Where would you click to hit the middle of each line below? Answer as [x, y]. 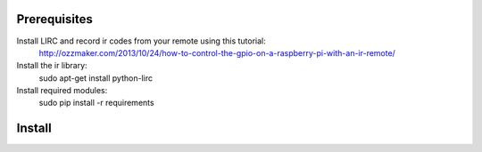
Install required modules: [62, 91]
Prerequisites [54, 19]
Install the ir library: [52, 66]
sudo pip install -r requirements [97, 103]
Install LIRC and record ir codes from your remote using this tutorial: [141, 41]
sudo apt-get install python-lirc [96, 78]
